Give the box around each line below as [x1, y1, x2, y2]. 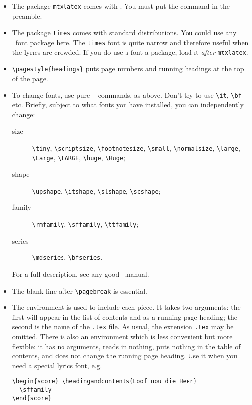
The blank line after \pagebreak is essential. [12, 285, 147, 296]
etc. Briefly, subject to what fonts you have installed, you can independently [12, 100, 244, 110]
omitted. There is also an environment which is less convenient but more [12, 331, 233, 342]
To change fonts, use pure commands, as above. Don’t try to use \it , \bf [12, 90, 242, 100]
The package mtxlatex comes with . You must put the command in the [12, 1, 230, 11]
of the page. [12, 73, 48, 83]
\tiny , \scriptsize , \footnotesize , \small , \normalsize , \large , [32, 142, 240, 152]
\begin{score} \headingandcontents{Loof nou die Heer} [12, 378, 197, 385]
